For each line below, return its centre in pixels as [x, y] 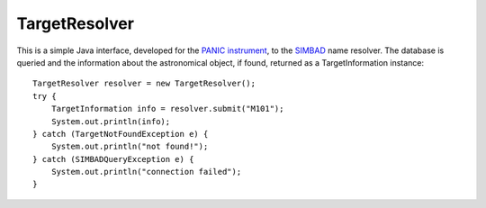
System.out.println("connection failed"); [146, 172]
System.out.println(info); [111, 121]
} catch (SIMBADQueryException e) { [113, 159]
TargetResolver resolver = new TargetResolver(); [144, 84]
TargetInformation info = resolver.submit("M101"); [167, 109]
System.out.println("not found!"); [130, 147]
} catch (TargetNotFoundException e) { [121, 134]
